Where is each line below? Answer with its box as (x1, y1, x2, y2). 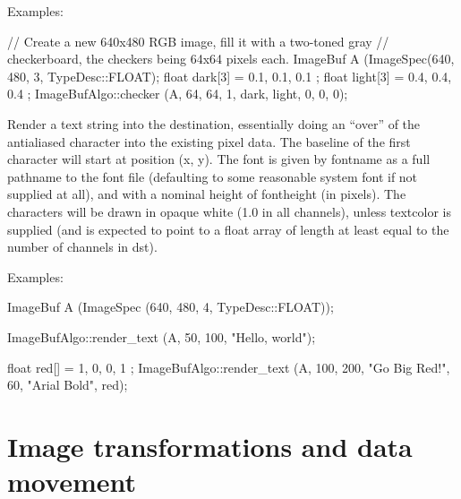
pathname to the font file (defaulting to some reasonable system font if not (7, 167, 418, 185)
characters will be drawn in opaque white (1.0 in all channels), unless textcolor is (7, 202, 451, 220)
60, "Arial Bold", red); (7, 375, 128, 394)
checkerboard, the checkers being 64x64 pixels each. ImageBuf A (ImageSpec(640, (7, 49, 455, 68)
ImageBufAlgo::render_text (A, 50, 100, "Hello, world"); (7, 327, 316, 346)
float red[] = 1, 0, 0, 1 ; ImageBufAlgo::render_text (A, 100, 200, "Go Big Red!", (7, 357, 450, 376)
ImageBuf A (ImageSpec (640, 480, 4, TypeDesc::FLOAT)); (7, 297, 334, 316)
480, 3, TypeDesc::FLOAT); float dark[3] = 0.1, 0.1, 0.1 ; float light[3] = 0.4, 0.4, (7, 66, 452, 85)
